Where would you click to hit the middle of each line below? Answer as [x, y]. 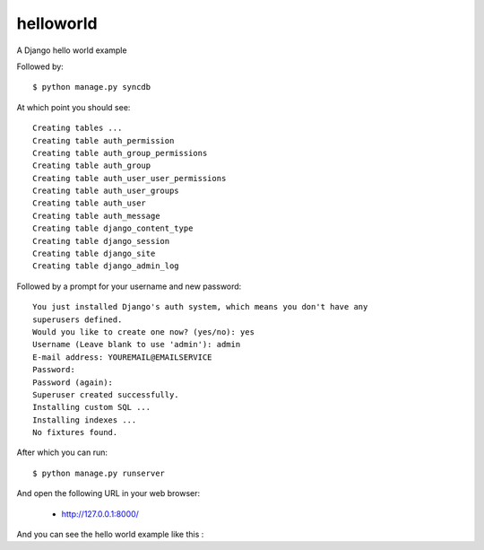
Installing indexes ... [85, 420]
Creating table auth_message [96, 216]
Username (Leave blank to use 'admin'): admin [137, 345]
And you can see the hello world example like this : [110, 535]
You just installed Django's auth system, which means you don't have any [200, 307]
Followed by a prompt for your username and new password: [129, 286]
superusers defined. [78, 319]
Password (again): [73, 382]
